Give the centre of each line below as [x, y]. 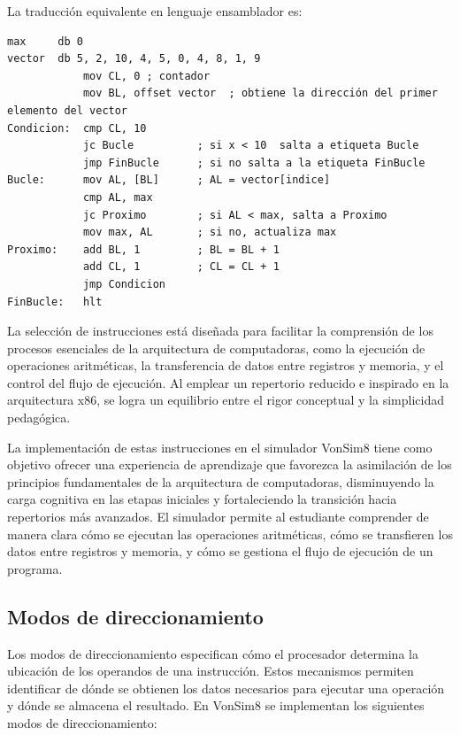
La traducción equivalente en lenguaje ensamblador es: [155, 11]
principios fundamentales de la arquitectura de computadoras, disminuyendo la [221, 481]
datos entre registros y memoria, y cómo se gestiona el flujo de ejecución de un [220, 551]
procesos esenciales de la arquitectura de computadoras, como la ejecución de [216, 348]
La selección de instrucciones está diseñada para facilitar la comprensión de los [220, 331]
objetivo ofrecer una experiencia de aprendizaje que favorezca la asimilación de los [230, 464]
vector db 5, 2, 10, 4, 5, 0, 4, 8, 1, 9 [134, 59]
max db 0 [45, 41]
